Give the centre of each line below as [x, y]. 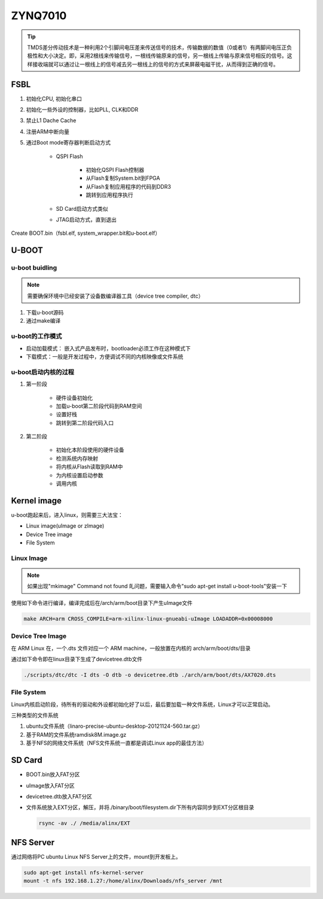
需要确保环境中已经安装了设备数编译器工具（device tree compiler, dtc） [115, 296]
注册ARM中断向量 [48, 131]
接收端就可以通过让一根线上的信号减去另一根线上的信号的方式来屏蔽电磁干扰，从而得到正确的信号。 [155, 64]
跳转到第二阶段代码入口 [85, 423]
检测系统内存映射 [77, 458]
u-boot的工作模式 [36, 337]
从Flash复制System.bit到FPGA [123, 178]
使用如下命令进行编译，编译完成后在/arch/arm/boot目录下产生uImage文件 [102, 603]
